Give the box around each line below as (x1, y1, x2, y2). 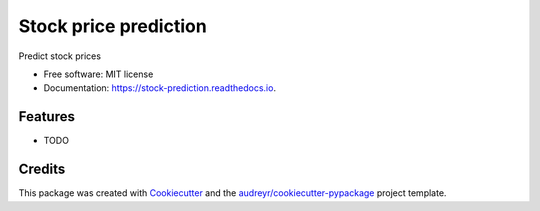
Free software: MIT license (43, 68, 154, 80)
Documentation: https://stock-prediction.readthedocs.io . (43, 82, 277, 94)
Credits (18, 161, 66, 178)
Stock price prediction (18, 15, 207, 37)
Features (18, 108, 75, 125)
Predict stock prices (18, 50, 102, 62)
